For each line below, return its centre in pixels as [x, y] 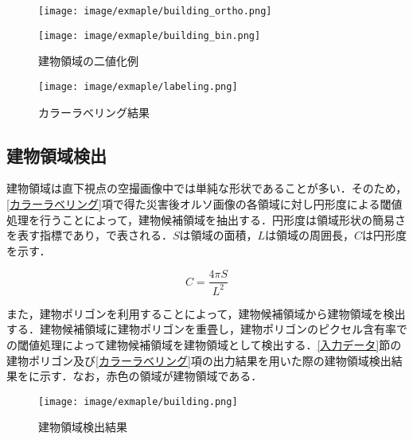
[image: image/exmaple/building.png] [138, 401]
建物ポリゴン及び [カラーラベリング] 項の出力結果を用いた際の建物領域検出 [199, 360]
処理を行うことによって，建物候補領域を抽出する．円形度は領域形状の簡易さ [206, 219]
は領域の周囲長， [310, 235]
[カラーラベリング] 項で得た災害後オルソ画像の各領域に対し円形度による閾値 [205, 203]
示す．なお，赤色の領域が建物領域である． [151, 376]
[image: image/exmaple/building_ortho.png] [155, 11]
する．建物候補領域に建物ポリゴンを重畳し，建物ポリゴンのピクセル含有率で [207, 329]
